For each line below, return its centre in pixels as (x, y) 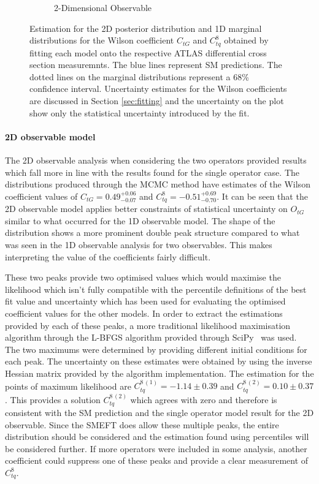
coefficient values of (41, 196)
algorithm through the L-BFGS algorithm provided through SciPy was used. (151, 337)
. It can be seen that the (262, 196)
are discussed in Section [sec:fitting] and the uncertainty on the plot (157, 101)
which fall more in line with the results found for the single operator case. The (152, 172)
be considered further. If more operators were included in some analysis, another (156, 448)
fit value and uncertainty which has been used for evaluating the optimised (145, 301)
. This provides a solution (53, 399)
